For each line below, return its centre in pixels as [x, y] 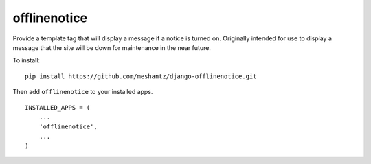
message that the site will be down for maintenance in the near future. [112, 47]
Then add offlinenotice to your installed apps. [83, 92]
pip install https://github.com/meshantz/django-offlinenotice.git [141, 76]
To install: [26, 60]
